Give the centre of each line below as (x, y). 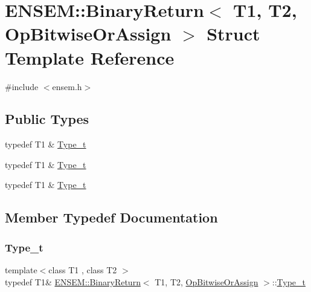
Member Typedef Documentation (111, 217)
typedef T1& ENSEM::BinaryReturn (73, 281)
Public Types (47, 119)
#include (22, 86)
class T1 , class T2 (83, 270)
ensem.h (67, 86)
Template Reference (90, 57)
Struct (233, 34)
